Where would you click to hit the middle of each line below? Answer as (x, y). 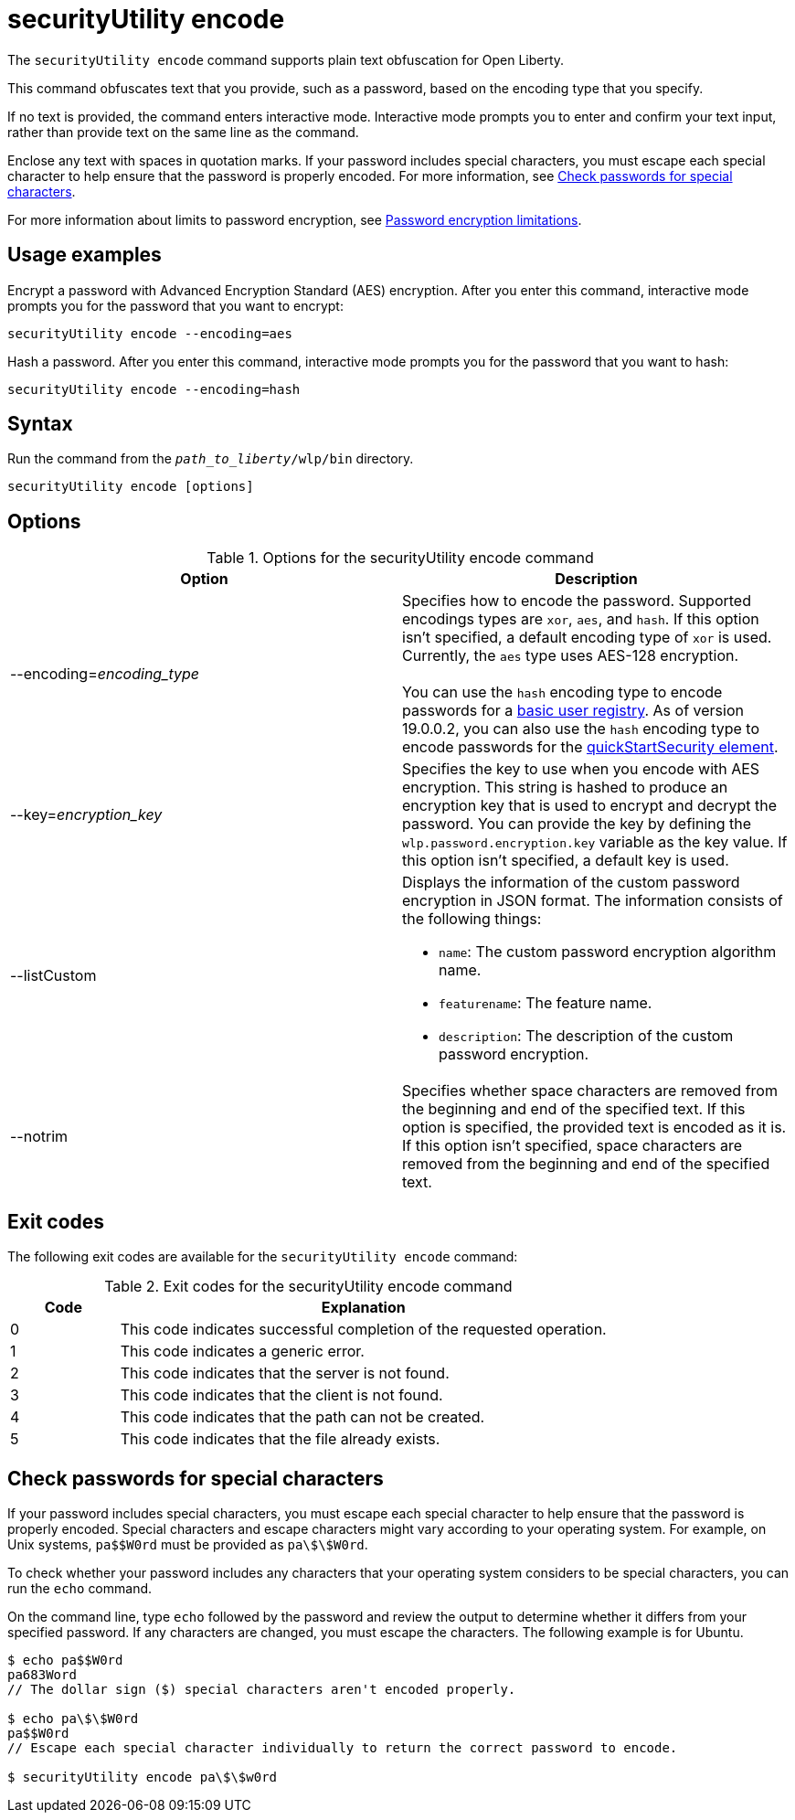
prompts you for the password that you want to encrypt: (175, 305)
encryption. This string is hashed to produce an (565, 788)
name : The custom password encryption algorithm (608, 952)
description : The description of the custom (586, 1036)
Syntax (40, 424)
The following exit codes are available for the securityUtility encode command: (263, 1257)
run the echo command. (80, 1588)
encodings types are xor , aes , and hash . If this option (581, 619)
